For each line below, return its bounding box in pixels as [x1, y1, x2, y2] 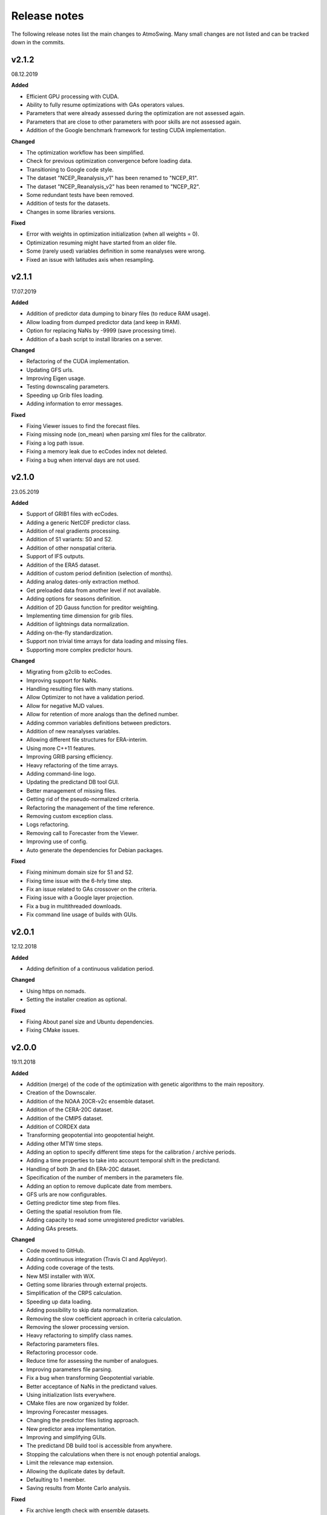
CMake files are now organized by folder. [26, 1400, 130, 1407]
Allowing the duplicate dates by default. [26, 1467, 125, 1475]
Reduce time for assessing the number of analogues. [26, 1357, 159, 1365]
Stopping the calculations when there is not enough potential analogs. [26, 1450, 201, 1457]
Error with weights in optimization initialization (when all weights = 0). [26, 230, 200, 238]
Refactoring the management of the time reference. [26, 804, 155, 811]
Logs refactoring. [26, 821, 70, 828]
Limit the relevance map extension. [26, 1459, 114, 1467]
